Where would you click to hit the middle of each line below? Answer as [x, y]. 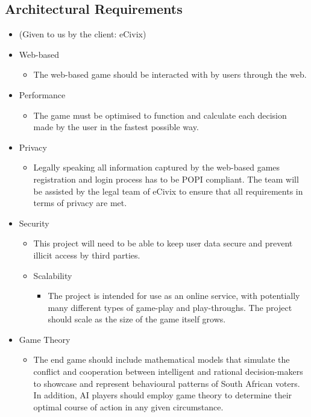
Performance [42, 94]
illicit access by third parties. [87, 255]
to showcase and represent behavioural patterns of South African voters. [167, 383]
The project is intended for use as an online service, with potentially [174, 296]
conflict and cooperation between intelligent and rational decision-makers [168, 372]
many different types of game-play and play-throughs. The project [170, 307]
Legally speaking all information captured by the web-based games [157, 167]
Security [34, 223]
